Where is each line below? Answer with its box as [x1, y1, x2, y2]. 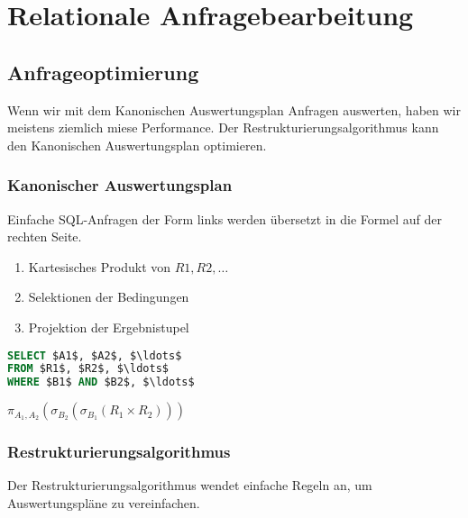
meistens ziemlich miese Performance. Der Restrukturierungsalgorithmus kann [7, 118, 439, 137]
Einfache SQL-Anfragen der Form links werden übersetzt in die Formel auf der [7, 209, 442, 228]
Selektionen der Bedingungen [28, 287, 189, 306]
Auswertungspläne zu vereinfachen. [7, 493, 200, 512]
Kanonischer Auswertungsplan [7, 174, 233, 196]
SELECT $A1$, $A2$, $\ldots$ [7, 349, 182, 362]
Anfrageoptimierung [7, 58, 199, 86]
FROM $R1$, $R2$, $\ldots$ [7, 362, 169, 376]
